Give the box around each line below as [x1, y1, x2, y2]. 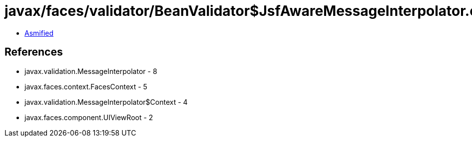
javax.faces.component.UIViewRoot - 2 [24, 113, 153, 122]
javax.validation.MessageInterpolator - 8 [24, 67, 157, 75]
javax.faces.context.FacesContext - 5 [24, 82, 147, 91]
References [4, 46, 63, 59]
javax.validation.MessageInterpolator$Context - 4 [24, 97, 188, 106]
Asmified [24, 28, 54, 37]
